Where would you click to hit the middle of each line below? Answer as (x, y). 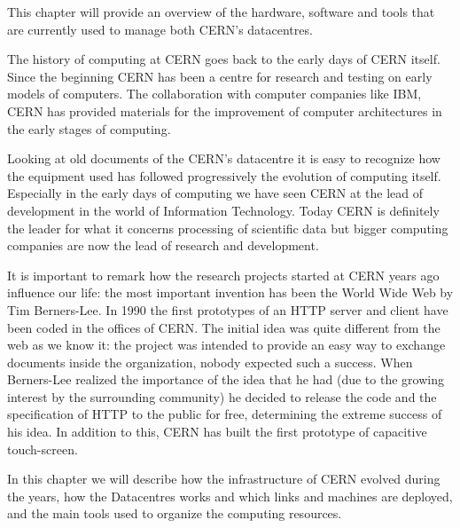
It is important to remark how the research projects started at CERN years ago (223, 275)
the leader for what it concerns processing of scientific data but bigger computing (228, 228)
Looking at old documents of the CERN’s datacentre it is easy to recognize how (224, 158)
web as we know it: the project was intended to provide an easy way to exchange (226, 345)
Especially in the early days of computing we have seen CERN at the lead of (215, 193)
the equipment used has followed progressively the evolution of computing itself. (224, 175)
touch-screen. (43, 449)
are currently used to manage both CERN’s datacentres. (160, 29)
